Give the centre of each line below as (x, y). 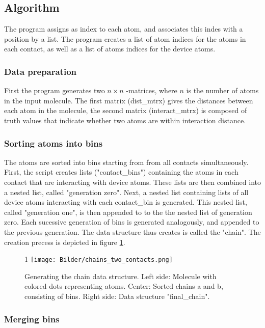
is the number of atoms (222, 90)
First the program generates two (55, 90)
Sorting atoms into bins (54, 143)
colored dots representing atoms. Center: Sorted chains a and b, (124, 286)
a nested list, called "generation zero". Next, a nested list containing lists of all (126, 192)
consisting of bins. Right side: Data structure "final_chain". (117, 296)
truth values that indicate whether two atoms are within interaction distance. (125, 120)
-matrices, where (152, 90)
